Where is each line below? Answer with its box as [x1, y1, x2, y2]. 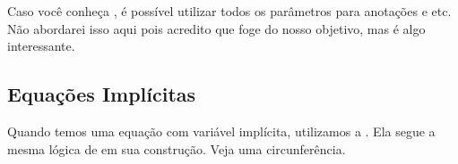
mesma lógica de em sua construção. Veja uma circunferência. [7, 139, 346, 158]
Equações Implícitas [7, 80, 196, 108]
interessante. [7, 37, 75, 55]
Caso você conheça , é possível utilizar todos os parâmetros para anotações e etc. [7, 2, 452, 20]
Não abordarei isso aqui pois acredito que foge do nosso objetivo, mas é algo [7, 19, 426, 37]
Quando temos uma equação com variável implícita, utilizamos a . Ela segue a [7, 121, 436, 140]
